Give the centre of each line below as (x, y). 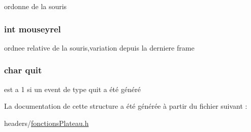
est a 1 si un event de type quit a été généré (72, 89)
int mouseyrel (33, 29)
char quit (23, 70)
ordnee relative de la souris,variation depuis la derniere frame (99, 47)
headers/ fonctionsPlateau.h (46, 123)
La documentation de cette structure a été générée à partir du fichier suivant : (126, 106)
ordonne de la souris (36, 6)
